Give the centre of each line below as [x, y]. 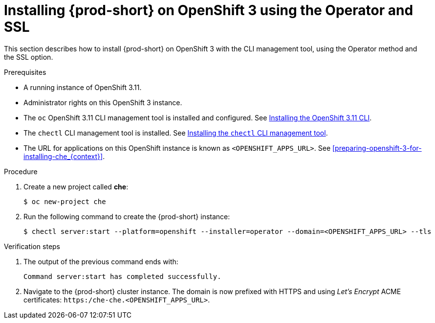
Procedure [21, 171]
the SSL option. [29, 57]
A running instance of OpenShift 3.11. [83, 87]
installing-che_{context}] [63, 156]
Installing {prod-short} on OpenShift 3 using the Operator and [209, 10]
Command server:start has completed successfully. [122, 276]
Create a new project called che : [76, 186]
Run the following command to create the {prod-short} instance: [127, 216]
